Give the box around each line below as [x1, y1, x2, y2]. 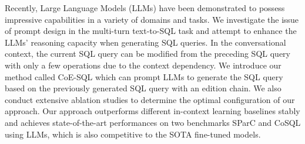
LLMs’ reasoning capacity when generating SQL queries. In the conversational [5, 36, 286, 48]
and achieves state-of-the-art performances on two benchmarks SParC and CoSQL [5, 116, 301, 128]
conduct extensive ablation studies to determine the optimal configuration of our [5, 93, 295, 105]
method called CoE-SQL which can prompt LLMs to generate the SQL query [5, 70, 283, 83]
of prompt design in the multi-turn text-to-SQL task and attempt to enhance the [5, 25, 297, 37]
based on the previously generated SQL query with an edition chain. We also [5, 82, 281, 94]
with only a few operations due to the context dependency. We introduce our [5, 59, 281, 71]
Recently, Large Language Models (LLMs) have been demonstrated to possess [5, 2, 285, 13]
